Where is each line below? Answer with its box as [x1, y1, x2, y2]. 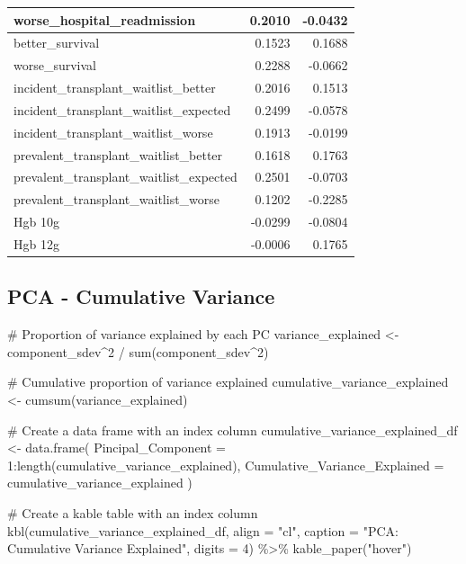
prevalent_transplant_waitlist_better [13, 145, 223, 164]
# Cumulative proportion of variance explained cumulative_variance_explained [7, 372, 449, 391]
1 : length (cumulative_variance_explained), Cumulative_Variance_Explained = [7, 455, 444, 474]
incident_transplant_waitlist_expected [13, 100, 231, 119]
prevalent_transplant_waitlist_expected [13, 167, 237, 186]
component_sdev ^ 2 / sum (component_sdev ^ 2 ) [7, 342, 269, 361]
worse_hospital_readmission [13, 10, 196, 29]
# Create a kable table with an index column [7, 503, 258, 522]
